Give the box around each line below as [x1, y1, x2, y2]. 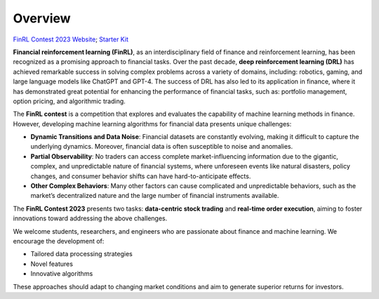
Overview [13, 11, 71, 26]
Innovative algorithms [30, 270, 93, 278]
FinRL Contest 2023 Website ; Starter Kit [13, 35, 129, 44]
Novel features [30, 260, 74, 268]
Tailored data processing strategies [30, 250, 133, 258]
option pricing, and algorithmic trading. [13, 97, 126, 105]
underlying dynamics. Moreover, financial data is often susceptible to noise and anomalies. [30, 142, 293, 151]
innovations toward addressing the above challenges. [13, 214, 168, 222]
